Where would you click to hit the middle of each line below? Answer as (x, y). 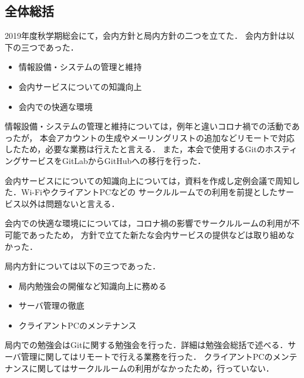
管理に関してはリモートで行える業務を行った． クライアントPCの (147, 357)
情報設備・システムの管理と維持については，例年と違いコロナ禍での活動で (148, 126)
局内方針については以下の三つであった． (83, 266)
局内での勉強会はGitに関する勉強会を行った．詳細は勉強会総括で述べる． (146, 345)
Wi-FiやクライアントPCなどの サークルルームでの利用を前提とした (149, 192)
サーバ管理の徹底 (51, 305)
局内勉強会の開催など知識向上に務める (92, 285)
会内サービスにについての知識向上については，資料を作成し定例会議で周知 (148, 180)
